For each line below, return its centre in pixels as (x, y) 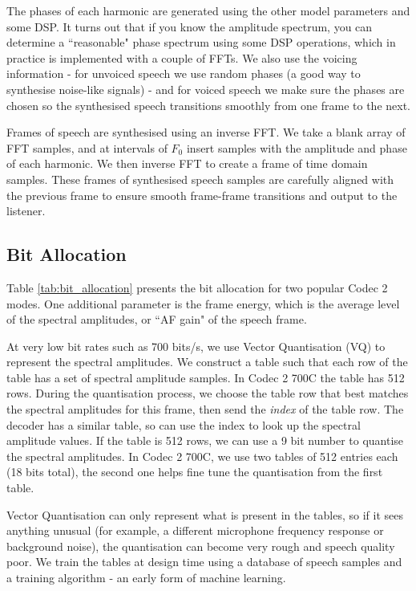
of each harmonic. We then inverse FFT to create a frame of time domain (187, 163)
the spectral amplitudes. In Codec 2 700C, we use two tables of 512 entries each (202, 456)
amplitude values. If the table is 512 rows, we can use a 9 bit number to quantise (205, 440)
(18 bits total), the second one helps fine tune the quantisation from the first (195, 472)
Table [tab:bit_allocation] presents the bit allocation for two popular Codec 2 (197, 287)
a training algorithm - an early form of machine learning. (146, 578)
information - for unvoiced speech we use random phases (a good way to (184, 73)
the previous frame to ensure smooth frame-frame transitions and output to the (202, 195)
